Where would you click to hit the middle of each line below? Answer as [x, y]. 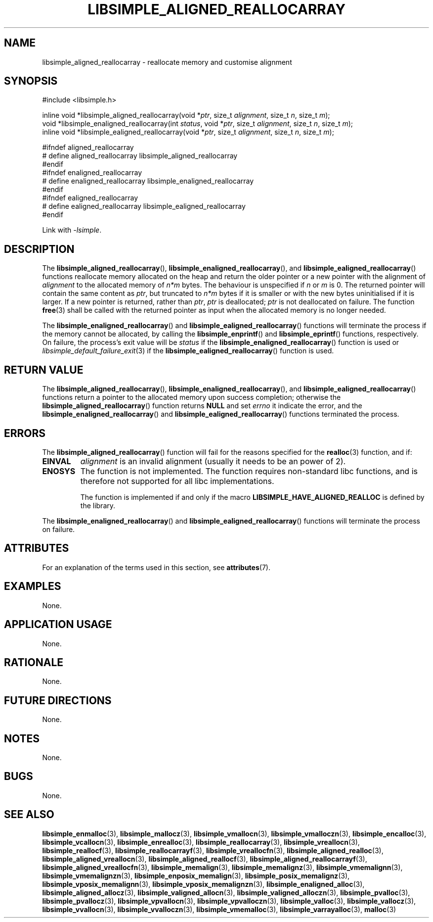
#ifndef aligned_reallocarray [88, 147]
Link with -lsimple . [72, 230]
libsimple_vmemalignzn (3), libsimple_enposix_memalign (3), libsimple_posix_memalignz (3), [196, 875]
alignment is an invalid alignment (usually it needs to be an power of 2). [213, 461]
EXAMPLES [33, 586]
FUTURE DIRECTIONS [58, 700]
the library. [98, 505]
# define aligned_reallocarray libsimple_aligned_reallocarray [140, 156]
